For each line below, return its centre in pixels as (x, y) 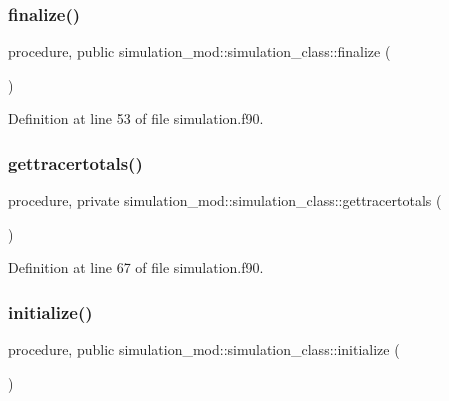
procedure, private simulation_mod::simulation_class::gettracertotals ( (225, 200)
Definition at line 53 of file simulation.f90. (136, 118)
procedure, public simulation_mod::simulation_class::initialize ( (204, 349)
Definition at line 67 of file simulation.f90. (136, 267)
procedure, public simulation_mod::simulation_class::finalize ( (199, 51)
